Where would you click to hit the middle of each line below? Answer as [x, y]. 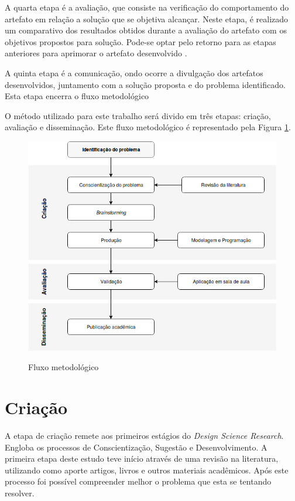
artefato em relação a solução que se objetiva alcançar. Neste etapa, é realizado [147, 18]
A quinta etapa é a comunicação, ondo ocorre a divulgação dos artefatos [134, 72]
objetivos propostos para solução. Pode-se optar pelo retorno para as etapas [140, 41]
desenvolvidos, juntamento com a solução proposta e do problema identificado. [145, 84]
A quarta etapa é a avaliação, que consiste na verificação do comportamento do [147, 7]
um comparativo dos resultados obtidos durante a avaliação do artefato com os [146, 30]
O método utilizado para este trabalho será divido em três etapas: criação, [138, 115]
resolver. [20, 493]
